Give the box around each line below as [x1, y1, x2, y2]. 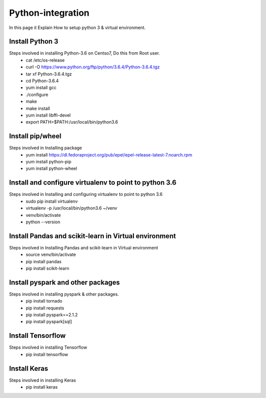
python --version [26, 219, 61, 225]
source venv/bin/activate [26, 251, 76, 258]
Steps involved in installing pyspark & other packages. [9, 291, 119, 297]
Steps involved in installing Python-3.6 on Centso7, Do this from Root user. [9, 50, 160, 56]
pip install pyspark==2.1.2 [26, 312, 78, 318]
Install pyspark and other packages [9, 278, 120, 286]
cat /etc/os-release [26, 57, 65, 63]
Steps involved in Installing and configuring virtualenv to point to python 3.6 [9, 191, 163, 197]
